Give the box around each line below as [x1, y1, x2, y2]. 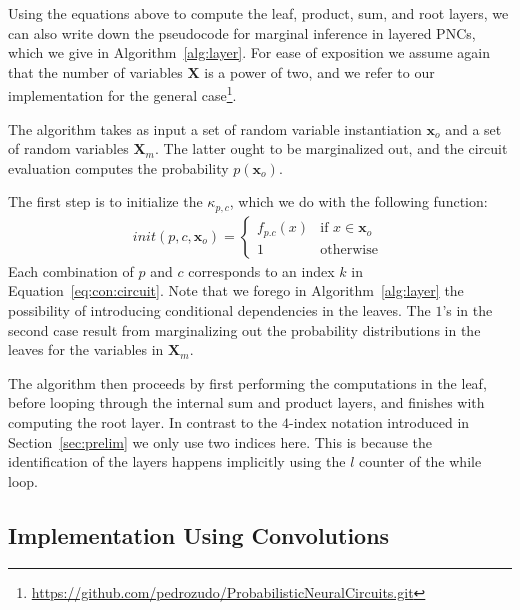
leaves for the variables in [8, 339, 164, 360]
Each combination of [8, 260, 134, 281]
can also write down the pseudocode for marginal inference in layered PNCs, [8, 22, 476, 43]
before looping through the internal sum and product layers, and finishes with [8, 392, 485, 413]
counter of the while [358, 451, 482, 472]
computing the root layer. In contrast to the [8, 412, 278, 433]
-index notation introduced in [288, 412, 470, 433]
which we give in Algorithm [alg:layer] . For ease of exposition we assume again [8, 42, 491, 63]
